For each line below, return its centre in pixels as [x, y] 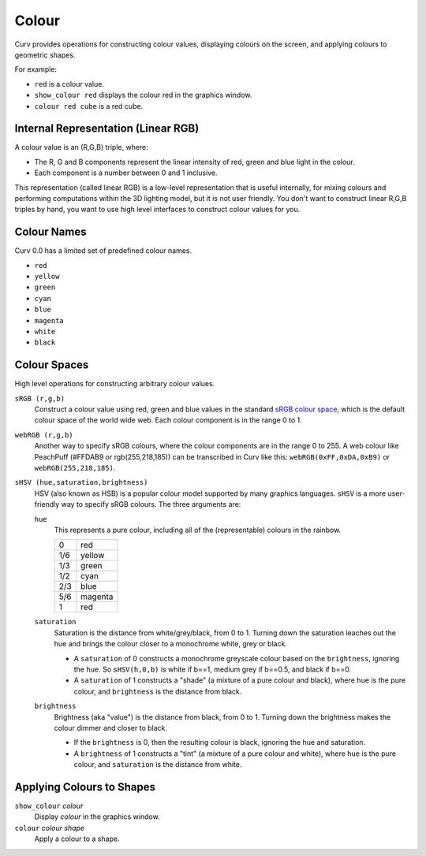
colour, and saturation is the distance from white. [158, 765]
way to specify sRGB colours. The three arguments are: [151, 504]
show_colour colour [49, 806]
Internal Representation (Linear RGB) [107, 129]
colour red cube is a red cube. [89, 106]
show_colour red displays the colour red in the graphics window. [143, 95]
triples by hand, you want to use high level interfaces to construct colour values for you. [157, 210]
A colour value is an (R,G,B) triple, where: [82, 147]
